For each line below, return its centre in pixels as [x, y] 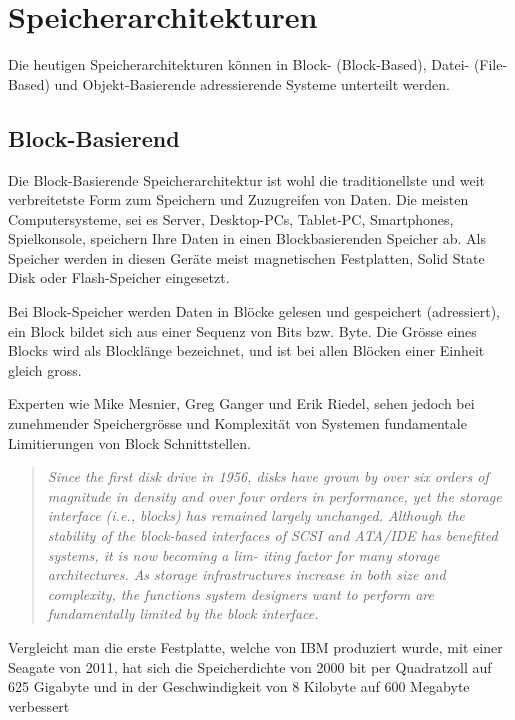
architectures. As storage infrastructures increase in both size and [246, 574]
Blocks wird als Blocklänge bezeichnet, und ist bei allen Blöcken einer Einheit [246, 350]
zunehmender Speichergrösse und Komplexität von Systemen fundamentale [237, 423]
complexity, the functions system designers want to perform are [240, 593]
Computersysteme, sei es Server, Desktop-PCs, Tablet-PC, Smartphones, [231, 218]
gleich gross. [45, 369]
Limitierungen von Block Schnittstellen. [129, 442]
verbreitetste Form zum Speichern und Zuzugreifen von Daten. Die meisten [238, 199]
